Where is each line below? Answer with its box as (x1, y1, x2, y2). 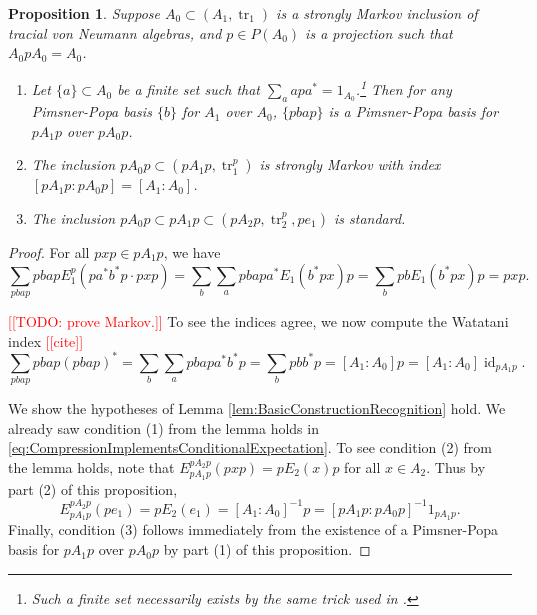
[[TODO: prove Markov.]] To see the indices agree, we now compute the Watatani (8, 310, 509, 331)
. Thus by (426, 456, 486, 477)
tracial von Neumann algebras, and (8, 22, 222, 43)
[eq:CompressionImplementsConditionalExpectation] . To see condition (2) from (8, 437, 493, 458)
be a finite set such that (117, 79, 260, 100)
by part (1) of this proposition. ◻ (163, 539, 371, 560)
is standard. (333, 208, 406, 229)
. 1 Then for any (355, 76, 452, 100)
